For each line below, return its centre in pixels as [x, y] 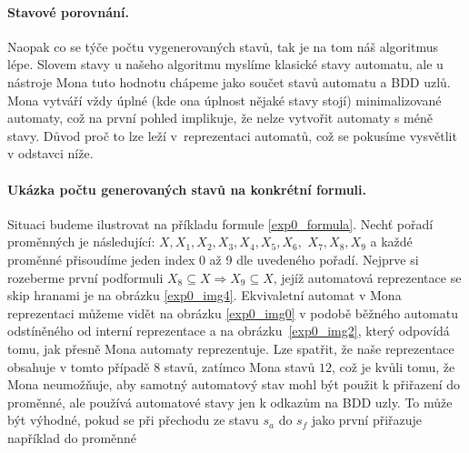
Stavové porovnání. [68, 11]
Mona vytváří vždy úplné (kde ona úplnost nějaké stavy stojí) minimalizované [225, 100]
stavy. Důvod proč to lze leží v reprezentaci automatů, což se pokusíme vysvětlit [232, 135]
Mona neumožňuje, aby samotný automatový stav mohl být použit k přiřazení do [234, 384]
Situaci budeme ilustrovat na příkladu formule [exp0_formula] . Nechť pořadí [220, 223]
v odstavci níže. [50, 153]
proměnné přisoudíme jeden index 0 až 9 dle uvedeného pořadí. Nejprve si [213, 259]
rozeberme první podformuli [85, 277]
